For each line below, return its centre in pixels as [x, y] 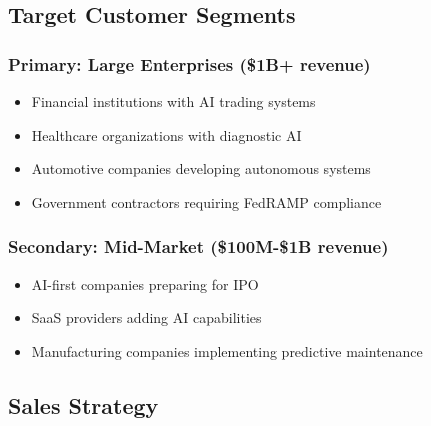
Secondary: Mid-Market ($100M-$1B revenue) [198, 246]
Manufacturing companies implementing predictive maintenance [227, 350]
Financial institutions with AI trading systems [173, 101]
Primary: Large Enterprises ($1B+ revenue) [189, 63]
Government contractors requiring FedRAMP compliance [206, 201]
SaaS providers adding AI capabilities [146, 317]
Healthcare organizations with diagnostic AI [166, 134]
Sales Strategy [83, 404]
